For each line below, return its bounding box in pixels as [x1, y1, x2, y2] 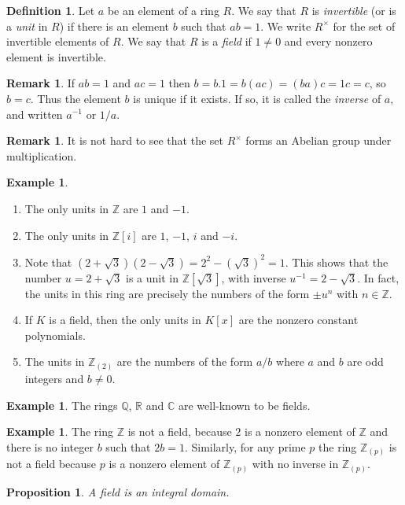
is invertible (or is [311, 2, 396, 18]
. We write [260, 17, 311, 34]
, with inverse [221, 269, 286, 286]
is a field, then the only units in [49, 311, 201, 328]
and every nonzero [284, 33, 373, 50]
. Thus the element [30, 90, 121, 106]
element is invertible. [6, 48, 106, 65]
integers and [24, 370, 84, 386]
